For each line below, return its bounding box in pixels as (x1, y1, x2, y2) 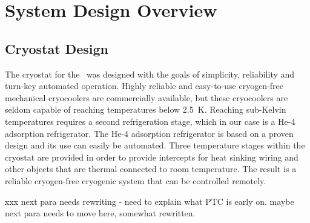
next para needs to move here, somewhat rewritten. (5, 207, 196, 219)
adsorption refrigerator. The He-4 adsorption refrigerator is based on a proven (5, 127, 294, 139)
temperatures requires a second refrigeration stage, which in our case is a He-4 (5, 115, 295, 127)
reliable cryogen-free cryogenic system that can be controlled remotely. (5, 174, 266, 187)
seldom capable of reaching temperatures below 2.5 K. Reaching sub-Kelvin (5, 103, 286, 116)
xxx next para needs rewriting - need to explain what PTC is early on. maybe (5, 195, 294, 207)
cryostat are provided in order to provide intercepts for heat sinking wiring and (5, 150, 298, 163)
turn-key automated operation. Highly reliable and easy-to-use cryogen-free (5, 79, 284, 92)
